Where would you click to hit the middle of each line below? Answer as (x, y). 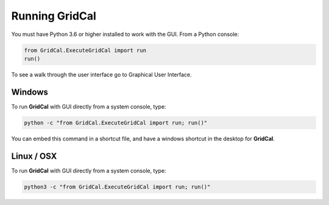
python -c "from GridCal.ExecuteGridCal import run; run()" (116, 123)
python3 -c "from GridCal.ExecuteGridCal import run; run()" (117, 187)
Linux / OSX (34, 156)
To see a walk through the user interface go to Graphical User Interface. (101, 74)
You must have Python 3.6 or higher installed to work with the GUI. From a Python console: (125, 34)
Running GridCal (54, 16)
